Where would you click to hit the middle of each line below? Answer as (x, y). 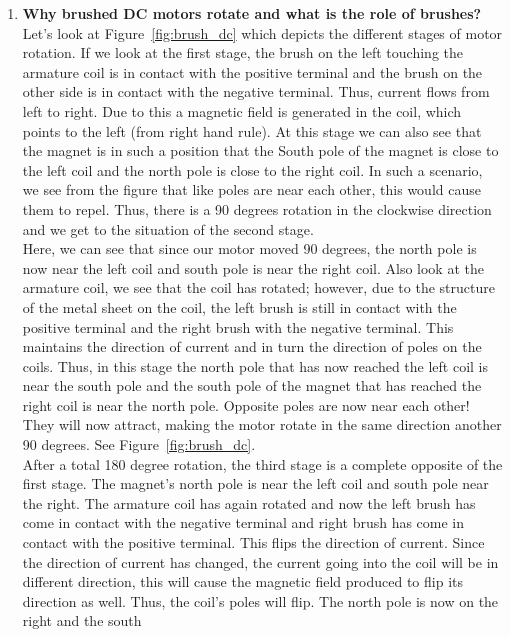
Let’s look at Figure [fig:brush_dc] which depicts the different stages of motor (262, 32)
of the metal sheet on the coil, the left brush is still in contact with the (239, 306)
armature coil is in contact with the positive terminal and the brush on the (252, 71)
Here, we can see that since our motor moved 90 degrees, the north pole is (249, 248)
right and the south (82, 620)
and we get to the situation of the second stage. (168, 228)
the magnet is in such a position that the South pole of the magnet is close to (260, 150)
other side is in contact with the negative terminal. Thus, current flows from (256, 91)
